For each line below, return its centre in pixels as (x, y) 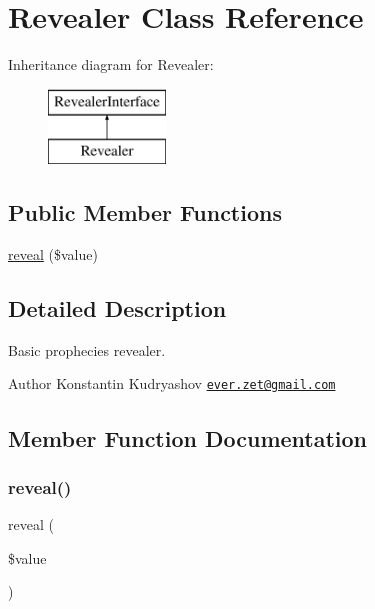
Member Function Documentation (188, 437)
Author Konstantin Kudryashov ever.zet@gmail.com (172, 383)
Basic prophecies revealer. (87, 349)
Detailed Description (117, 308)
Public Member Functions (145, 212)
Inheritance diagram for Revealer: (111, 64)
